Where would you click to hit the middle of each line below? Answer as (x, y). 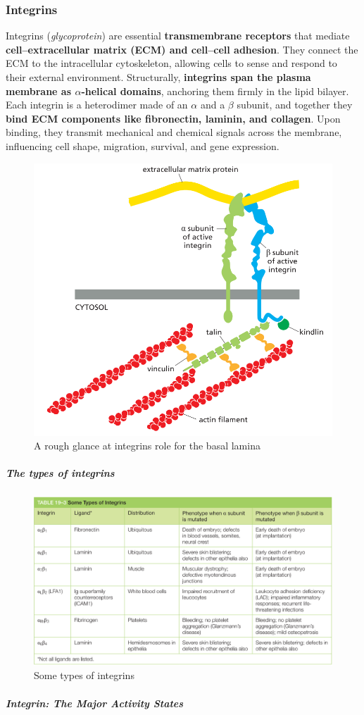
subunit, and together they (295, 105)
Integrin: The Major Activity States (95, 703)
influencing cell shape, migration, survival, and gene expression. (143, 145)
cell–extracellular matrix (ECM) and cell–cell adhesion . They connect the (182, 49)
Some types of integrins (84, 675)
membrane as (39, 91)
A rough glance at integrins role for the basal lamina (147, 446)
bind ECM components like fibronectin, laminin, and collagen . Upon (173, 118)
